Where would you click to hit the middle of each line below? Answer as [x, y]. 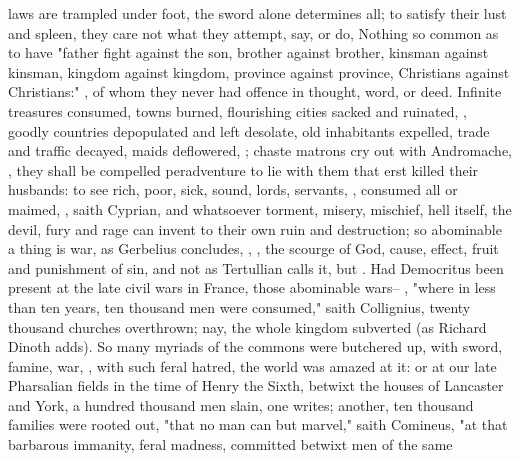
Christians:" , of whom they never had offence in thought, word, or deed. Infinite [255, 91]
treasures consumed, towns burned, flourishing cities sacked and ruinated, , [237, 110]
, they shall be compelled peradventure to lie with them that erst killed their [243, 169]
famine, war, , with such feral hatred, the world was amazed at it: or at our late [252, 365]
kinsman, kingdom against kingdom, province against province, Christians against [259, 71]
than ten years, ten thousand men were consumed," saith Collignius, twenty [239, 306]
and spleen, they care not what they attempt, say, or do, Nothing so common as [253, 32]
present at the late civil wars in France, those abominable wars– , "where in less [252, 287]
